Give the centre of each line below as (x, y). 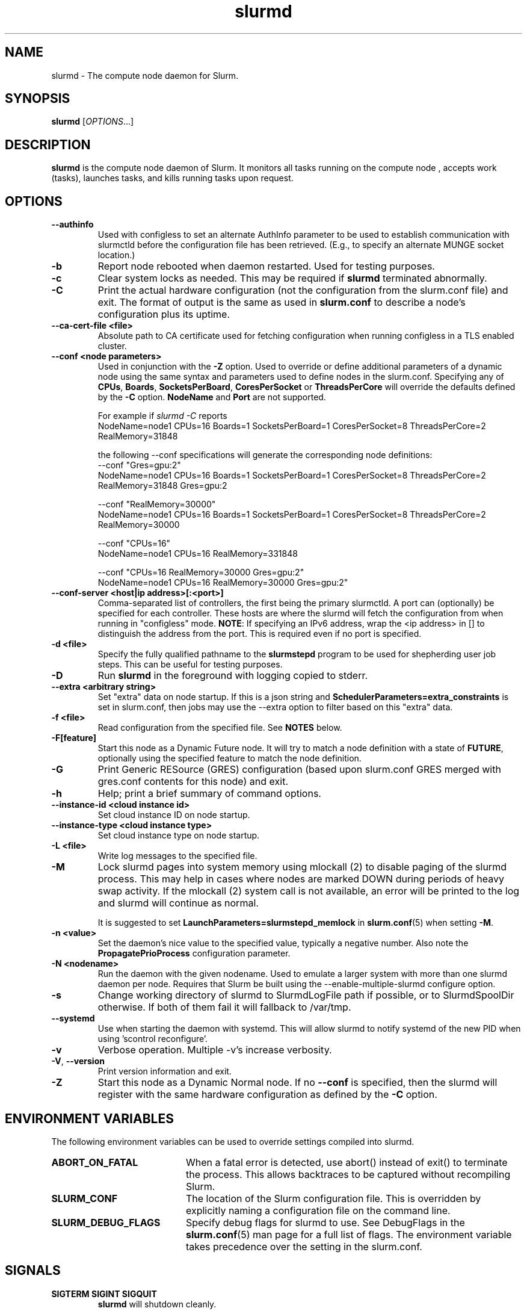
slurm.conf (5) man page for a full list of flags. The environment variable (349, 1234)
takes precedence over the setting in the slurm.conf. (304, 1246)
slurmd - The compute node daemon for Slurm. (145, 75)
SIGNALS (33, 1271)
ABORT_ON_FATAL (95, 1162)
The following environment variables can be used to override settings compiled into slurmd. (233, 1141)
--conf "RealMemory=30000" (157, 504)
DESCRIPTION (48, 144)
